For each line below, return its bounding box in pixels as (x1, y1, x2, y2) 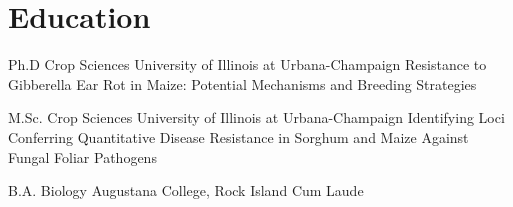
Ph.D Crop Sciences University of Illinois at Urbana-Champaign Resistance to (8, 54, 487, 75)
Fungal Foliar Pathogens (8, 146, 157, 167)
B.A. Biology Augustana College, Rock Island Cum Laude (8, 180, 364, 201)
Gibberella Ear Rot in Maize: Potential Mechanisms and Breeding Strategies (8, 73, 477, 94)
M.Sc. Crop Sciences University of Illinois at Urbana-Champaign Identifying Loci (8, 107, 505, 128)
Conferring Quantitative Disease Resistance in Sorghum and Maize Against (8, 126, 469, 147)
